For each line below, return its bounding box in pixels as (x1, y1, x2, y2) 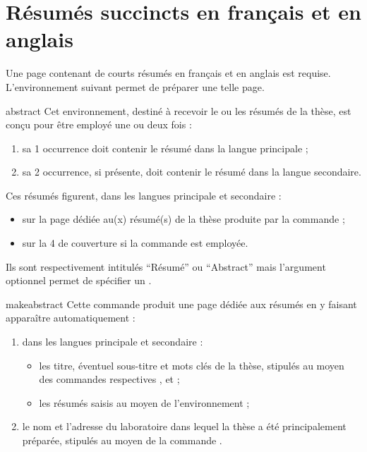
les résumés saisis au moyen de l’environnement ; (39, 395, 250, 410)
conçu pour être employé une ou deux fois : (6, 117, 192, 132)
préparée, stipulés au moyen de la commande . (22, 433, 222, 447)
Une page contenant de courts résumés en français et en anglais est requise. (6, 66, 331, 80)
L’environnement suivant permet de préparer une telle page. (6, 79, 265, 94)
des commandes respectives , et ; (39, 372, 180, 386)
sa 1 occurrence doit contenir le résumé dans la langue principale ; (22, 140, 308, 155)
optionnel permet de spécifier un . (6, 273, 152, 288)
